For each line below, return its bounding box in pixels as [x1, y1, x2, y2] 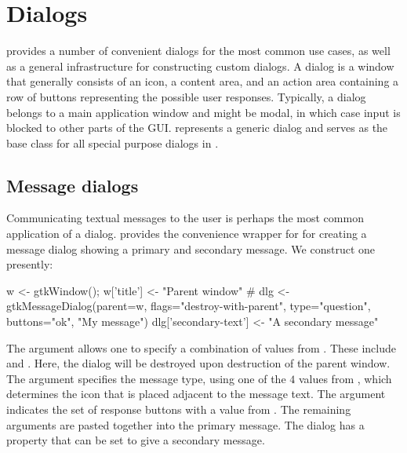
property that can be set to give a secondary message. [6, 432, 265, 448]
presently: [6, 256, 53, 272]
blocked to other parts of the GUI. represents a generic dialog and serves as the [6, 119, 388, 136]
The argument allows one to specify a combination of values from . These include [6, 339, 396, 356]
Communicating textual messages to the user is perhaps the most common [6, 210, 364, 226]
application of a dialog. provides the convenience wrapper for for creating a [6, 225, 367, 242]
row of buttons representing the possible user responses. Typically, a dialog [6, 88, 366, 104]
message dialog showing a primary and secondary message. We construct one [6, 240, 376, 257]
